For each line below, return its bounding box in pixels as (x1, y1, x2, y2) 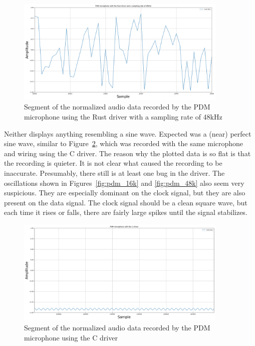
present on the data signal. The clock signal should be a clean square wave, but (4, 197, 247, 207)
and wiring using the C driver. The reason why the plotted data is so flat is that (4, 148, 251, 158)
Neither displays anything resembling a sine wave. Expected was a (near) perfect (4, 128, 251, 139)
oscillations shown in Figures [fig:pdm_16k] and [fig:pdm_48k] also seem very (4, 177, 244, 188)
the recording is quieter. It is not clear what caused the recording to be (4, 158, 222, 168)
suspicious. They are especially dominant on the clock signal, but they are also (4, 187, 245, 198)
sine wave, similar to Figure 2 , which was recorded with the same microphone (4, 138, 243, 149)
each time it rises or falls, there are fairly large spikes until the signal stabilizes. (4, 207, 247, 217)
